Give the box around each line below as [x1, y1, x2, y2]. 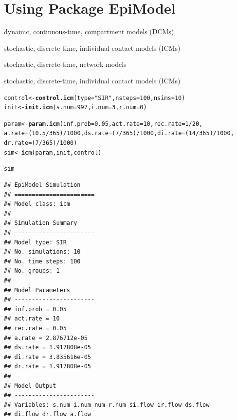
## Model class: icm [4, 200, 71, 208]
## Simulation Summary [4, 220, 77, 227]
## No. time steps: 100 [4, 258, 81, 265]
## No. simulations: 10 [4, 248, 81, 256]
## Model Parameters [4, 286, 71, 294]
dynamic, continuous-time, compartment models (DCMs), [4, 26, 176, 37]
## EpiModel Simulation [4, 181, 81, 189]
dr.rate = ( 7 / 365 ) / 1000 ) [4, 140, 77, 147]
